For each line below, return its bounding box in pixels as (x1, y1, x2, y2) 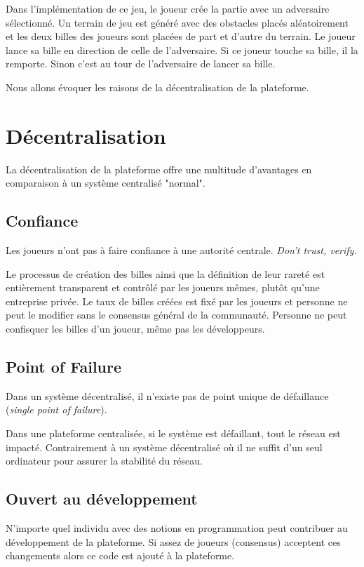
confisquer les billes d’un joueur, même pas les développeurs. (6, 321, 265, 336)
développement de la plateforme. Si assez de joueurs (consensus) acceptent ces (6, 534, 341, 549)
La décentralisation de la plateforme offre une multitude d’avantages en (6, 161, 312, 176)
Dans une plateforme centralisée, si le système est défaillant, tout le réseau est (6, 426, 341, 441)
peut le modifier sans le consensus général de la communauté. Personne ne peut (6, 307, 347, 322)
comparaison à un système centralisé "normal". (6, 175, 205, 190)
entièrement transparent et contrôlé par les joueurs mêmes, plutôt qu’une (6, 280, 320, 295)
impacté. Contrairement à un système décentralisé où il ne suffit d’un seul (6, 439, 323, 454)
